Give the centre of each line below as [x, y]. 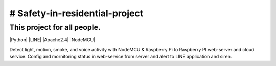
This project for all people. [55, 27]
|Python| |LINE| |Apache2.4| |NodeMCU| [52, 40]
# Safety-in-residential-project [76, 13]
